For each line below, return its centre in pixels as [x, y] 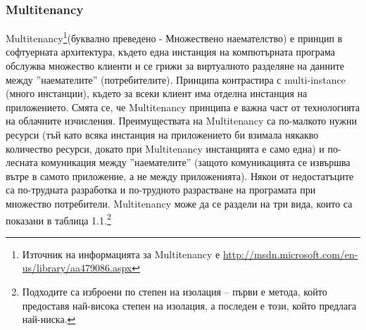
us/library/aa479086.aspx [77, 268]
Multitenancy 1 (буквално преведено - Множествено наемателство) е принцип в [174, 37]
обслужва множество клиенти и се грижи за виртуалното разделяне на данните [175, 66]
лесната [22, 162]
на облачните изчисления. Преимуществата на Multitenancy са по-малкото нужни [181, 121]
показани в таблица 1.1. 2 [58, 219]
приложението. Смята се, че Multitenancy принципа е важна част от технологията [183, 107]
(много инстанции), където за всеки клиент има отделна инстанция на [157, 93]
